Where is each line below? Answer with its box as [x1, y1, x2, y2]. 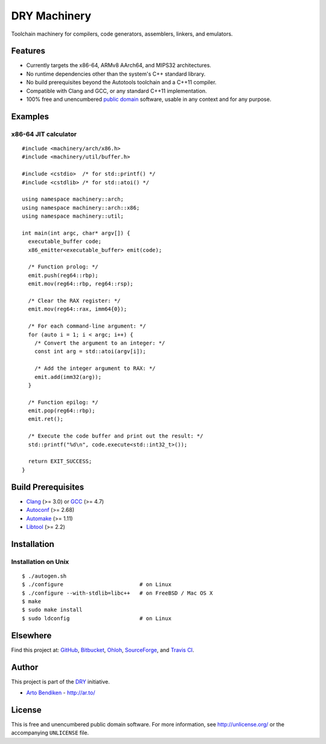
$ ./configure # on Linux [22, 581, 172, 588]
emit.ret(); [28, 416, 63, 422]
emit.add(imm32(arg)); [34, 374, 102, 380]
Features [11, 46, 45, 56]
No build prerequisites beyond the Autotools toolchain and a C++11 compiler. [26, 79, 217, 86]
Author [11, 662, 39, 672]
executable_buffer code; [28, 238, 102, 245]
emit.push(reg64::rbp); [28, 272, 99, 279]
